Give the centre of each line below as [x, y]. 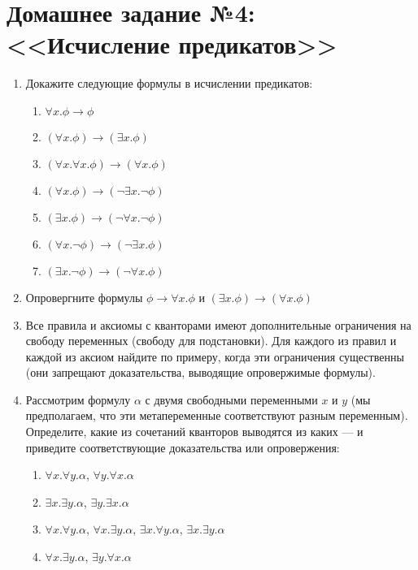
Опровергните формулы [84, 297]
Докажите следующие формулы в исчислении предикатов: [169, 83]
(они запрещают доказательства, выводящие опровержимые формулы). [200, 372]
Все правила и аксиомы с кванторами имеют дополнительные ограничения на [218, 324]
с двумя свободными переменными [231, 399]
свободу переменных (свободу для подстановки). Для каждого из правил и [211, 341]
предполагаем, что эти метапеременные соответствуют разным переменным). [217, 415]
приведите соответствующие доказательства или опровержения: [183, 447]
